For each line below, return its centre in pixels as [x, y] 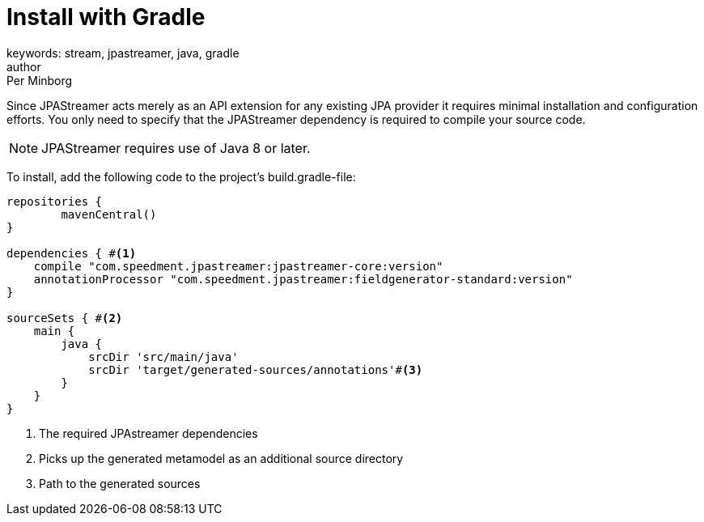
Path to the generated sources [120, 483]
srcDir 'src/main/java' [163, 356]
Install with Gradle [106, 17]
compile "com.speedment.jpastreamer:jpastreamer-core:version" [238, 266]
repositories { [55, 201]
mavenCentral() [109, 214]
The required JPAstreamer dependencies [148, 433]
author [24, 66]
